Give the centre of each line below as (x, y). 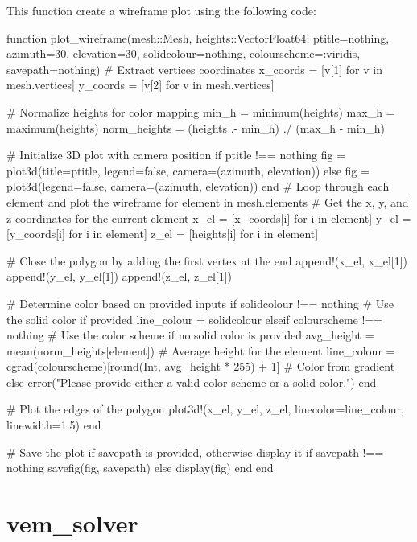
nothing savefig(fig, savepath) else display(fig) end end (140, 468)
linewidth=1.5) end (54, 425)
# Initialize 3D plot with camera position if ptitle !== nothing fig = (176, 155)
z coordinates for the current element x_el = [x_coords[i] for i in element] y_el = (209, 218)
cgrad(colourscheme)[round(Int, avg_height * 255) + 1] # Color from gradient (201, 366)
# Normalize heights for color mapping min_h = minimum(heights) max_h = (201, 111)
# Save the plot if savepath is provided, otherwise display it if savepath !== (195, 452)
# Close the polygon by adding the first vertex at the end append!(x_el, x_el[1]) (207, 260)
